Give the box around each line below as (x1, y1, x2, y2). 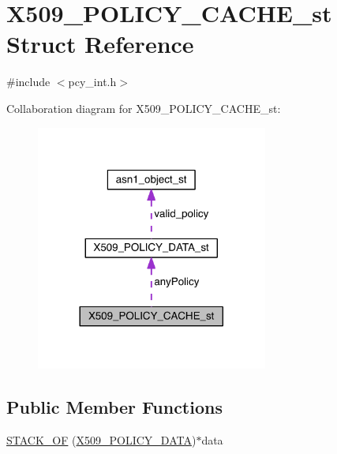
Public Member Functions (6, 395, 223, 419)
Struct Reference (6, 28, 194, 60)
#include (6, 73, 51, 90)
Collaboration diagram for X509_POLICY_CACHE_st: (6, 99, 281, 116)
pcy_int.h (68, 73, 117, 90)
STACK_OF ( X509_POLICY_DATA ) (6, 432, 197, 448)
